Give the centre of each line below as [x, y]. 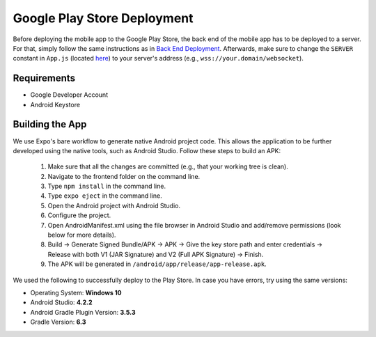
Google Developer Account [69, 95]
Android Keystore [55, 104]
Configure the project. [79, 215]
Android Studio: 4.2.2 [61, 302]
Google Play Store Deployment [103, 18]
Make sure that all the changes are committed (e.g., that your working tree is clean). [168, 166]
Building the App [50, 124]
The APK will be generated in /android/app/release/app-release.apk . [157, 264]
